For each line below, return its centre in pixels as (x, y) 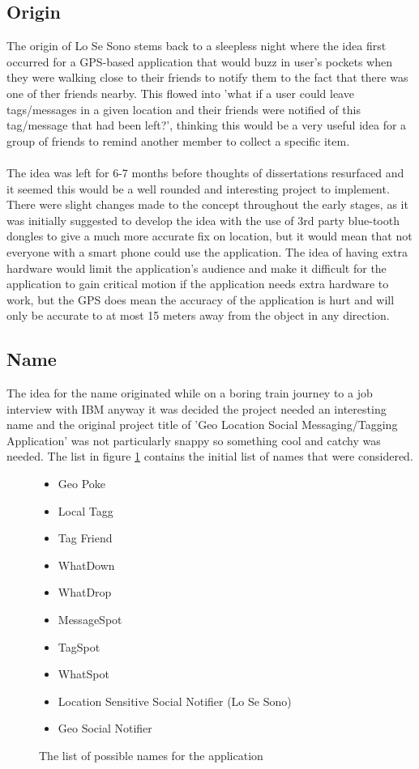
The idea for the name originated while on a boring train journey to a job (190, 393)
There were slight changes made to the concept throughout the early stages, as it (207, 204)
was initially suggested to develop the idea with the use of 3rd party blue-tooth (203, 220)
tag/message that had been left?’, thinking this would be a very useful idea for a (207, 125)
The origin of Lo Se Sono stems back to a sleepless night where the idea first (197, 46)
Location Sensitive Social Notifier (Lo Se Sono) (175, 701)
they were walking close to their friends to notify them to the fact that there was (207, 77)
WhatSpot (83, 674)
